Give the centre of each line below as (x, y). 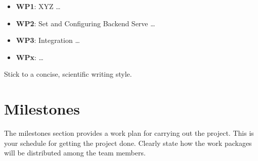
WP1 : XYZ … (38, 6)
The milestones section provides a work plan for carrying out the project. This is (129, 133)
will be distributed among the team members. (75, 153)
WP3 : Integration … (48, 40)
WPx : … (30, 57)
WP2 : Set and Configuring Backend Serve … (85, 23)
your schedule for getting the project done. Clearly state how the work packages (128, 143)
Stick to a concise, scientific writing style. (68, 74)
